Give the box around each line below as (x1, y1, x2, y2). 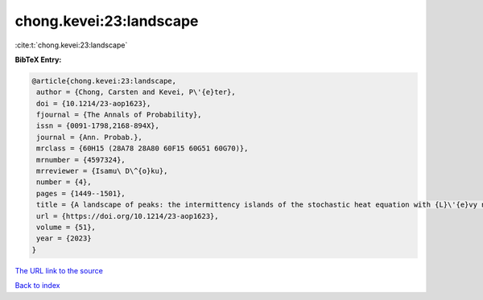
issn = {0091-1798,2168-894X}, (36, 121, 160, 130)
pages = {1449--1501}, (36, 189, 126, 198)
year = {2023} (36, 234, 92, 243)
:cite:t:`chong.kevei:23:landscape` (14, 40, 128, 50)
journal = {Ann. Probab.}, (36, 133, 142, 142)
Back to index (14, 281, 60, 290)
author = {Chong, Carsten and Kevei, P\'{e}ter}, (36, 88, 237, 97)
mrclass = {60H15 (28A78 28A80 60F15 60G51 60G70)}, (36, 144, 249, 153)
